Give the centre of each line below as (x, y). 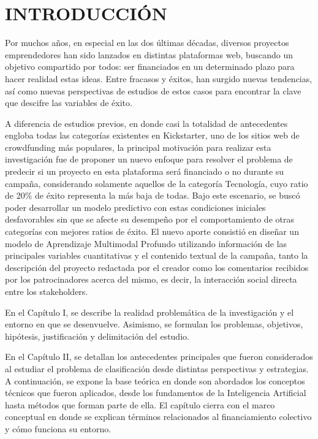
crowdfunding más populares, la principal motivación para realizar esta (138, 147)
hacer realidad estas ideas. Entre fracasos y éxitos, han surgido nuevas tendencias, (159, 78)
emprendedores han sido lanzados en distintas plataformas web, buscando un (149, 54)
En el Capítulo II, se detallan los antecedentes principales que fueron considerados (159, 357)
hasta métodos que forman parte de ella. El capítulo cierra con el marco (140, 404)
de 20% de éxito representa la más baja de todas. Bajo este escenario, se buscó (153, 195)
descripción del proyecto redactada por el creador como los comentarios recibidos (157, 267)
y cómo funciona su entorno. (58, 428)
